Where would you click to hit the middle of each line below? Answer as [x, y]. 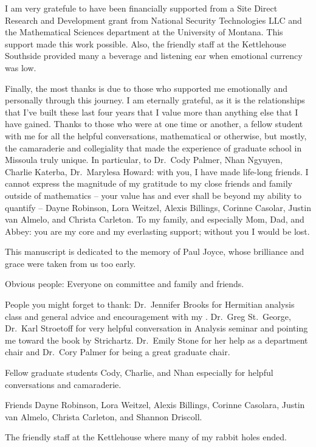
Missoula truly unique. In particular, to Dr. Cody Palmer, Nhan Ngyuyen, [144, 160]
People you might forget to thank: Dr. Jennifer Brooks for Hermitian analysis [150, 304]
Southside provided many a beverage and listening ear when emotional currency [154, 56]
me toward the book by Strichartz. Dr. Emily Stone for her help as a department [156, 340]
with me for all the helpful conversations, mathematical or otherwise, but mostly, [156, 135]
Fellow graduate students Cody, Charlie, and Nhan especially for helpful [139, 372]
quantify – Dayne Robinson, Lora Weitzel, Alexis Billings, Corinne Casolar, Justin [158, 207]
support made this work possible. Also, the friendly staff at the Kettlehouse [146, 43]
